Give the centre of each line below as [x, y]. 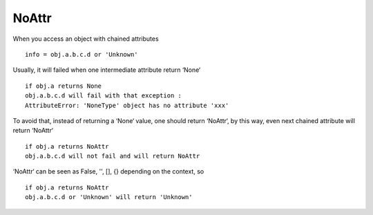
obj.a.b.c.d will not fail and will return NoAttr [113, 156]
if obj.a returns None [64, 86]
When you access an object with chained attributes [86, 39]
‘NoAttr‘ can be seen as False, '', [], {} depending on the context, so [108, 171]
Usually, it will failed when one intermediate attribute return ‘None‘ [106, 70]
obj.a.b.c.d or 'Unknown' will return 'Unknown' [109, 197]
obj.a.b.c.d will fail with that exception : [104, 96]
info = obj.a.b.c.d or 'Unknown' [82, 54]
